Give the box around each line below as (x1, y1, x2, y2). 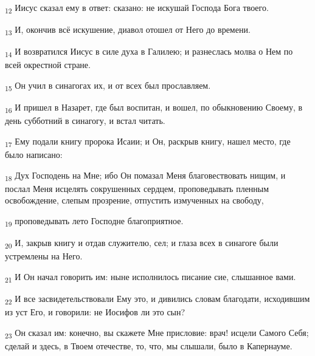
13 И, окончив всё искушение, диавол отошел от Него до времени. (5, 23, 251, 37)
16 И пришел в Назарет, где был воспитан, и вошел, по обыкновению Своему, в (5, 101, 303, 115)
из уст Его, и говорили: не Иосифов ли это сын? (5, 305, 185, 318)
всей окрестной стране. (5, 58, 91, 71)
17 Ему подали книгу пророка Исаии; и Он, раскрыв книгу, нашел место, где (5, 134, 291, 149)
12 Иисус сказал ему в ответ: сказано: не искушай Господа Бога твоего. (5, 1, 269, 15)
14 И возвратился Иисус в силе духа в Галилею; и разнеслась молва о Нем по (5, 45, 293, 60)
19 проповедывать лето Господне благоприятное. (5, 214, 184, 228)
